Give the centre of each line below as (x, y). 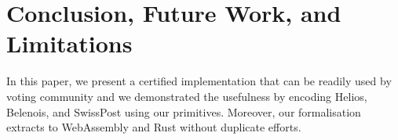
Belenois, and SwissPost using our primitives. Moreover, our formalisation (184, 111)
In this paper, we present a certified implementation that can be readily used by (199, 81)
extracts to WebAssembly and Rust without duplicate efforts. (154, 127)
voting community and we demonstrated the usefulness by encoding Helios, (187, 96)
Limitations (69, 43)
